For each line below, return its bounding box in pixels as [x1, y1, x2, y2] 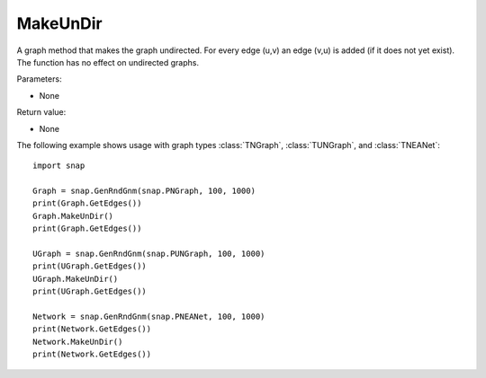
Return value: [16, 107, 67, 118]
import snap [32, 161, 85, 171]
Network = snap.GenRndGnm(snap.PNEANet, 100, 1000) [32, 311, 265, 321]
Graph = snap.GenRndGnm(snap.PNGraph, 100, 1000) [32, 186, 256, 197]
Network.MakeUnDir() [32, 337, 123, 347]
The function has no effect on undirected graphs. [16, 57, 200, 67]
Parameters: [16, 74, 62, 84]
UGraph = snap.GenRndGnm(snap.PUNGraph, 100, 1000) [32, 249, 265, 259]
